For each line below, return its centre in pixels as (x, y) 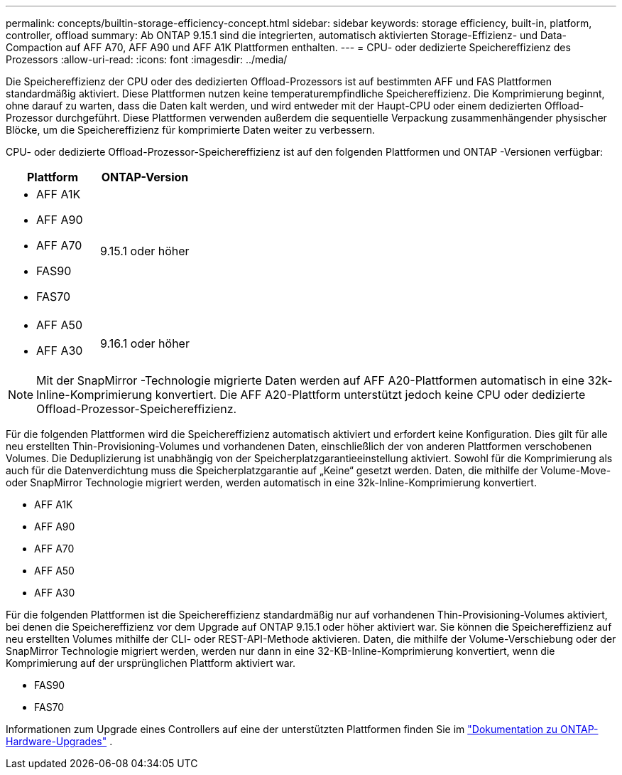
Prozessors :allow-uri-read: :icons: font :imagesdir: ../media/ (147, 59)
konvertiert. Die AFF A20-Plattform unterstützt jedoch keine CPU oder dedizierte (370, 395)
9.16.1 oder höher (144, 343)
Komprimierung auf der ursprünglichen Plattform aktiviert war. (151, 663)
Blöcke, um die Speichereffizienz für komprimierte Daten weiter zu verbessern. (191, 130)
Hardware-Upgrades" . (59, 741)
